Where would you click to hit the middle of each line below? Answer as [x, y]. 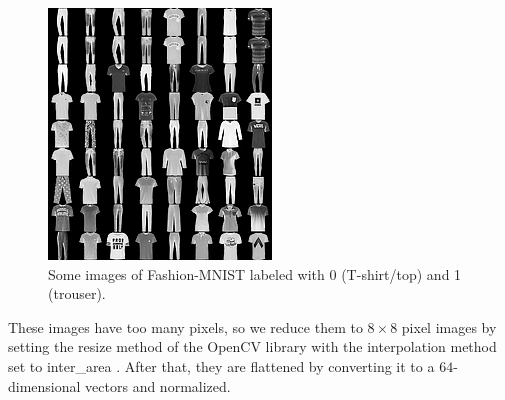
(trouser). [77, 293]
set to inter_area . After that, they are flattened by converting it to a [221, 365]
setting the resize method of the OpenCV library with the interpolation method [252, 346]
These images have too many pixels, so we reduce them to [185, 326]
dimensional [44, 385]
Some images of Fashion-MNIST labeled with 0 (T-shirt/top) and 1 [255, 273]
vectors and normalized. [158, 385]
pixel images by [449, 326]
